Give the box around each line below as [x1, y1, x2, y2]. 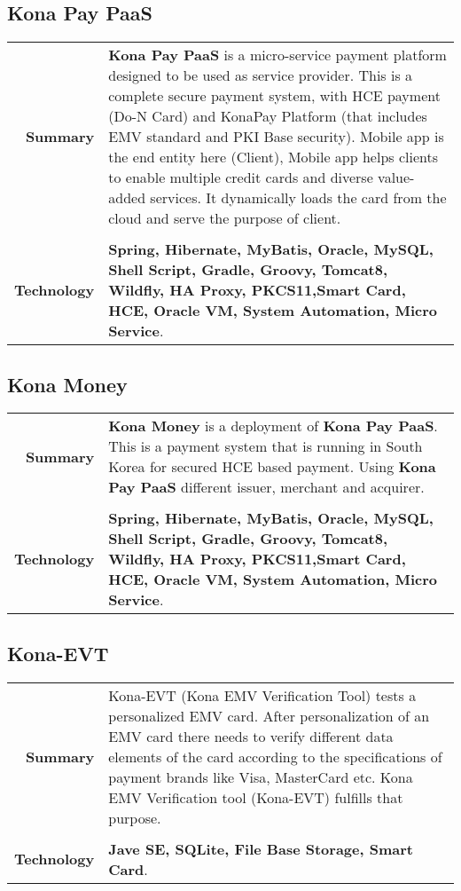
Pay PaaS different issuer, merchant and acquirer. [108, 477, 425, 498]
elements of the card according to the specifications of [108, 745, 442, 767]
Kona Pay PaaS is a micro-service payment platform [108, 44, 447, 66]
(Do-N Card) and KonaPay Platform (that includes [108, 106, 427, 127]
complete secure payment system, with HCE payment [108, 85, 441, 106]
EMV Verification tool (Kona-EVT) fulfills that [108, 786, 403, 808]
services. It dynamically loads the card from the [150, 187, 447, 209]
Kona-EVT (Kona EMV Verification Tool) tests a [108, 684, 417, 706]
